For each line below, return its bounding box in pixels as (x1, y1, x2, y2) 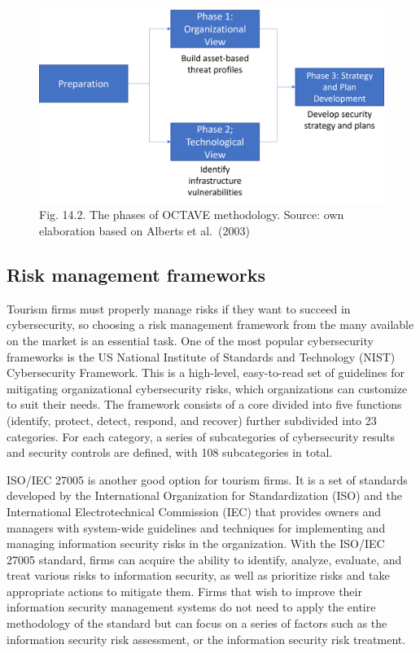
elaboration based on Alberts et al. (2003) (39, 222, 250, 239)
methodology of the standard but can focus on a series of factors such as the (7, 615, 387, 632)
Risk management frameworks (7, 261, 266, 287)
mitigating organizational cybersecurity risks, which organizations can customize (7, 379, 408, 397)
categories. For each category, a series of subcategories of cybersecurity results (7, 427, 396, 445)
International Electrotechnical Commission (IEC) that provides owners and (7, 502, 382, 519)
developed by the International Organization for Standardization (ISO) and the (7, 487, 402, 504)
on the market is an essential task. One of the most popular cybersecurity (7, 331, 374, 348)
